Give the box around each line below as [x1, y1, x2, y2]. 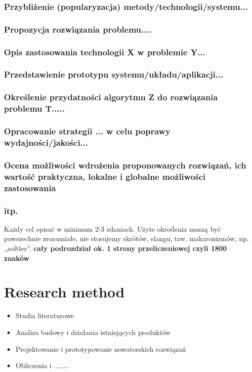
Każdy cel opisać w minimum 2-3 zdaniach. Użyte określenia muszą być [4, 223, 221, 234]
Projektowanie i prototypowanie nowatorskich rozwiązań [15, 343, 186, 354]
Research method [4, 282, 125, 302]
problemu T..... [4, 102, 65, 115]
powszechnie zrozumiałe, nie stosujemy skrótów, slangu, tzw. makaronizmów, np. [4, 233, 249, 244]
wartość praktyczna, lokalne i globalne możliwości [4, 170, 206, 182]
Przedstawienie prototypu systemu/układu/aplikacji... [4, 68, 223, 81]
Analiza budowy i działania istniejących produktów [15, 327, 171, 337]
